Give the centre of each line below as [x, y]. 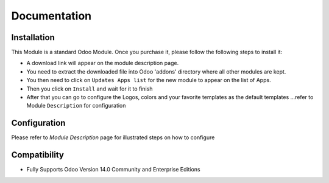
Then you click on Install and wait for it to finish [90, 89]
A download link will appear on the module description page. [103, 63]
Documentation [51, 16]
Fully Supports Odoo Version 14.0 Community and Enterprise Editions [113, 170]
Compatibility [37, 155]
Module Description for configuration [76, 106]
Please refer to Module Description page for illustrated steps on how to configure [113, 137]
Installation [33, 37]
